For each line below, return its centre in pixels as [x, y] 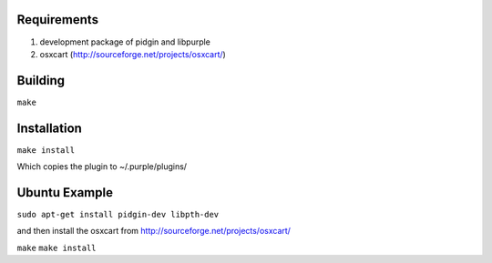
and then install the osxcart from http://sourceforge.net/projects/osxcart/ [154, 231]
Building [41, 81]
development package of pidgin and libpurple [125, 42]
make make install [56, 248]
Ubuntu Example [65, 192]
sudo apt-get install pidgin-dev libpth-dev [118, 215]
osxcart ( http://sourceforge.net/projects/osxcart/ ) [133, 54]
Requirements [58, 20]
